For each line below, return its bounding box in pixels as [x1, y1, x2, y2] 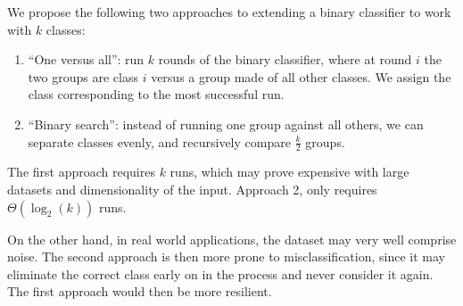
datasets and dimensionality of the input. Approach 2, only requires [7, 179, 377, 198]
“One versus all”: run [28, 50, 145, 69]
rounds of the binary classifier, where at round [158, 50, 412, 69]
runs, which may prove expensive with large [169, 162, 409, 181]
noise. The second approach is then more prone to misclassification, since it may [7, 247, 445, 266]
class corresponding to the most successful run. [28, 85, 285, 103]
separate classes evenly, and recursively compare [28, 132, 291, 151]
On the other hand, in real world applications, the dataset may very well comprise [7, 229, 457, 248]
